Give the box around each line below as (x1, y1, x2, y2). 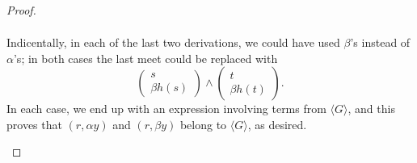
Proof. (6, 2, 36, 18)
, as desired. (247, 115, 307, 132)
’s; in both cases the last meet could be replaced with (13, 49, 278, 66)
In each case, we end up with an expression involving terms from (6, 100, 326, 117)
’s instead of (350, 34, 411, 51)
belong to (179, 115, 227, 132)
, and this (347, 100, 395, 117)
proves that (6, 115, 62, 132)
